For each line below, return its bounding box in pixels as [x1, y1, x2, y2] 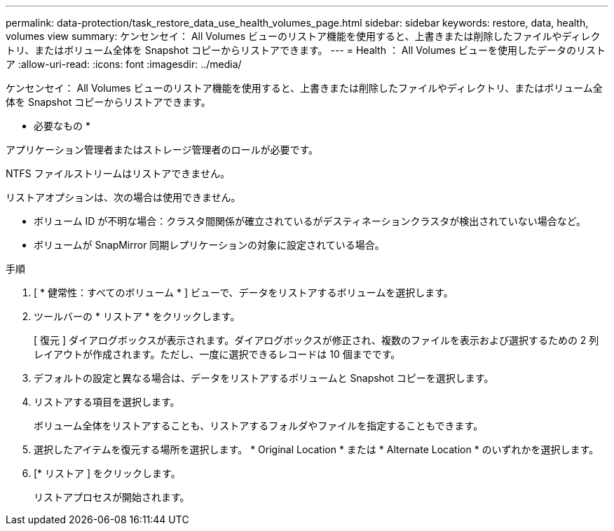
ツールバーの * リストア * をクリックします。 [34, 310, 240, 322]
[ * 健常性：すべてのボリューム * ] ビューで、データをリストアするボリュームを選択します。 [34, 287, 453, 298]
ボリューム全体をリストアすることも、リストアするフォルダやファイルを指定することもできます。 [34, 420, 484, 432]
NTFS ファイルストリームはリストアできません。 [6, 167, 230, 179]
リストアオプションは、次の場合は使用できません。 [6, 191, 241, 203]
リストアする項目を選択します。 [34, 396, 180, 408]
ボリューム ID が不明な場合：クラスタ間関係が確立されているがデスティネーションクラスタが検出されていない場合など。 [34, 215, 587, 227]
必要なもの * [34, 120, 90, 132]
